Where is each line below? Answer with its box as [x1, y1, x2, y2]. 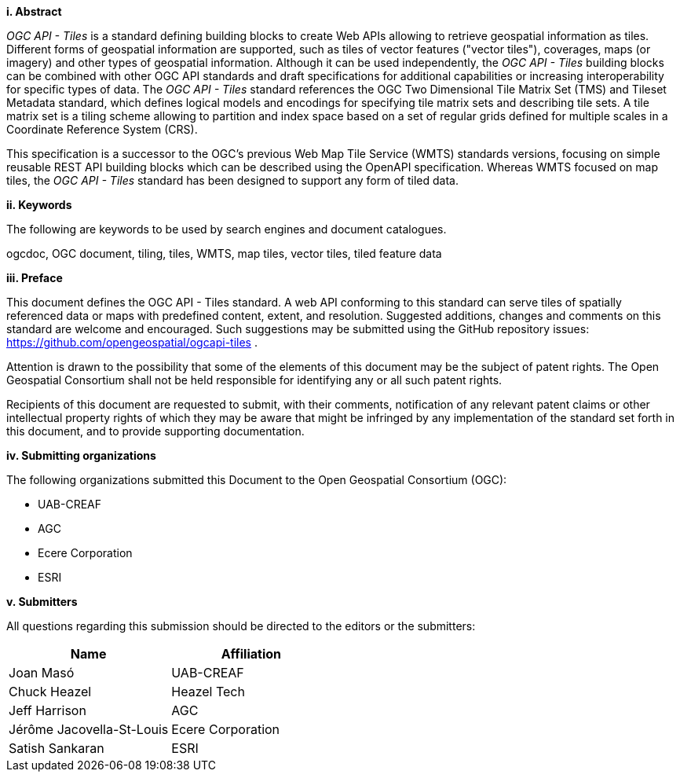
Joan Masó [9, 665, 75, 681]
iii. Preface [6, 271, 63, 284]
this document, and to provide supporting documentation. [6, 424, 305, 438]
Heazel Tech [171, 684, 245, 699]
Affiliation [221, 646, 282, 662]
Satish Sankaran [9, 740, 104, 756]
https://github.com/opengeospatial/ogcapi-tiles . [6, 336, 258, 349]
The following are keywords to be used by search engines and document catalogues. [6, 222, 447, 236]
